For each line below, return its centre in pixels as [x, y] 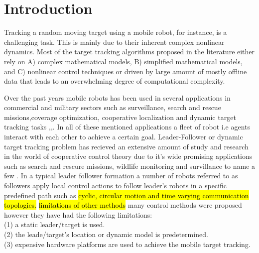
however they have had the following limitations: [78, 214]
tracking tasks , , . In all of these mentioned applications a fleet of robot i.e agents [127, 127]
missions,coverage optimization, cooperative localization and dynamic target [120, 117]
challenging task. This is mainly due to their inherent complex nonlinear [114, 42]
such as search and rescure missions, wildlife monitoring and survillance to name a [130, 166]
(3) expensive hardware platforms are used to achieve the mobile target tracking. [127, 244]
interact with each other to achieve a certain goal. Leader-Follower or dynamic [124, 137]
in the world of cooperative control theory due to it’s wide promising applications [128, 156]
